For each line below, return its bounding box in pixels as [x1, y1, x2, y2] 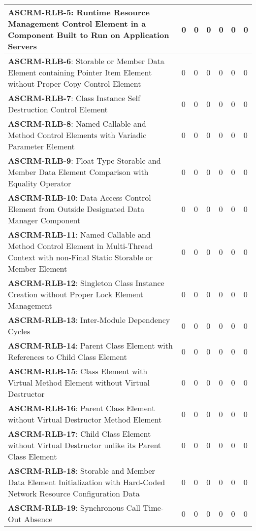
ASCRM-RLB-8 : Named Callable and [8, 118, 146, 129]
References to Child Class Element [8, 351, 127, 362]
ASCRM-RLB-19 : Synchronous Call [8, 502, 141, 513]
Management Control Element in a [8, 18, 146, 29]
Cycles [8, 325, 30, 337]
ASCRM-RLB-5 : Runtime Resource [8, 6, 150, 18]
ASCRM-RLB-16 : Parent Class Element [8, 402, 155, 414]
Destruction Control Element [8, 104, 108, 115]
